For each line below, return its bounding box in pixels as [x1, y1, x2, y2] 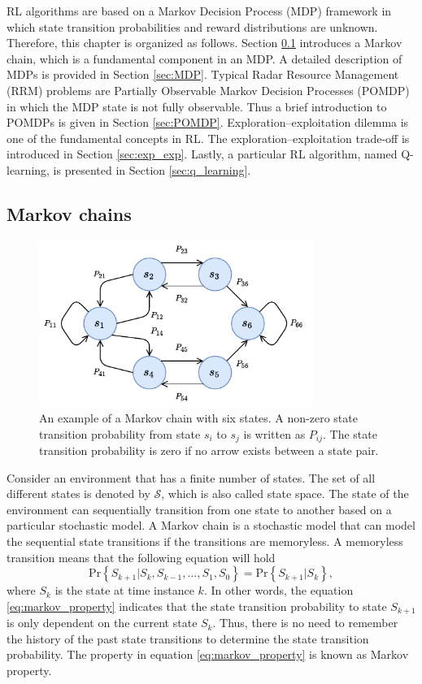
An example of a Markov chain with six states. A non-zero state [39, 409, 358, 426]
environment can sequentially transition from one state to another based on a [7, 500, 392, 517]
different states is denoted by [7, 485, 150, 502]
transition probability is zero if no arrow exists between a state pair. [39, 441, 379, 458]
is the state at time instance [54, 582, 194, 599]
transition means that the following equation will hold [7, 548, 276, 565]
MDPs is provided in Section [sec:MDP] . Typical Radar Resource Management [7, 66, 399, 83]
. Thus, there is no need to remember [212, 614, 398, 631]
